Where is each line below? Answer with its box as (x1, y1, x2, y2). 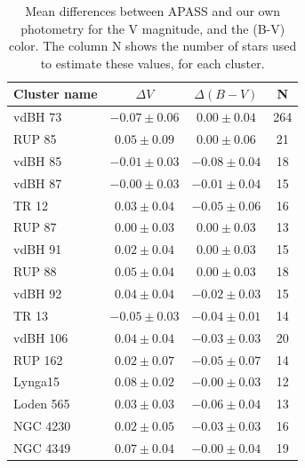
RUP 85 (13, 130, 57, 148)
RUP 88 (13, 262, 57, 281)
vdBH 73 (13, 107, 62, 126)
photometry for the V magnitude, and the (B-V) (20, 19, 285, 37)
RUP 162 (13, 350, 63, 369)
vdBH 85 (13, 151, 62, 170)
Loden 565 (13, 394, 70, 413)
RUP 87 (13, 218, 57, 236)
